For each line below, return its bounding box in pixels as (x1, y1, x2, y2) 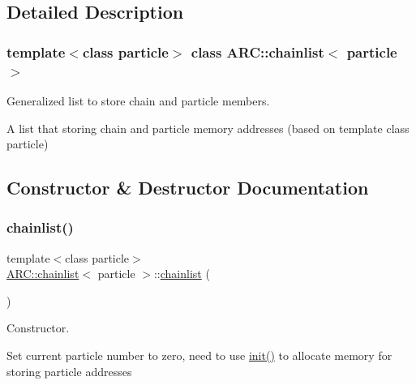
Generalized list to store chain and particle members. (6, 92, 270, 109)
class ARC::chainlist (191, 41, 324, 62)
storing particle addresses (6, 362, 132, 379)
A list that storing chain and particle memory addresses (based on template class (6, 119, 410, 136)
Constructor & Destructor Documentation (6, 175, 369, 200)
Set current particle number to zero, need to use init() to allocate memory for (6, 347, 392, 364)
